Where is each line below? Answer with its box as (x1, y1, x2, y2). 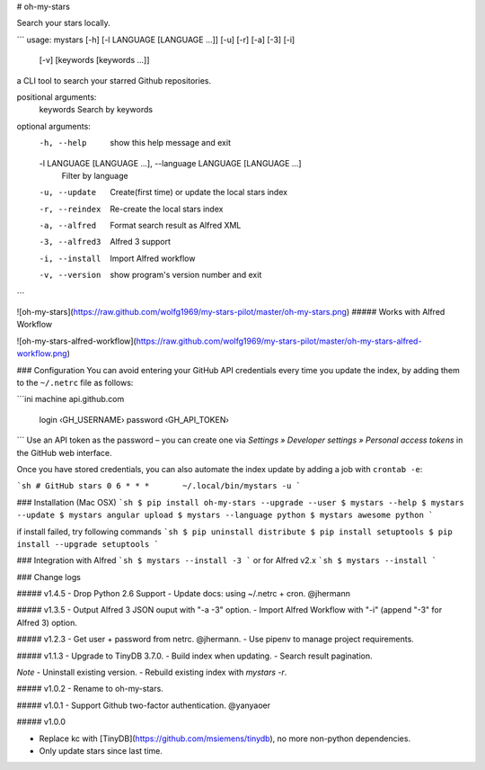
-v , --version (39, 270, 101, 281)
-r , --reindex (39, 203, 101, 214)
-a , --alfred (39, 220, 97, 231)
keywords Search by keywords (39, 104, 153, 115)
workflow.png (16, 348, 67, 359)
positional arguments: (16, 91, 97, 103)
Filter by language (61, 170, 129, 181)
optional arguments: (16, 121, 92, 131)
